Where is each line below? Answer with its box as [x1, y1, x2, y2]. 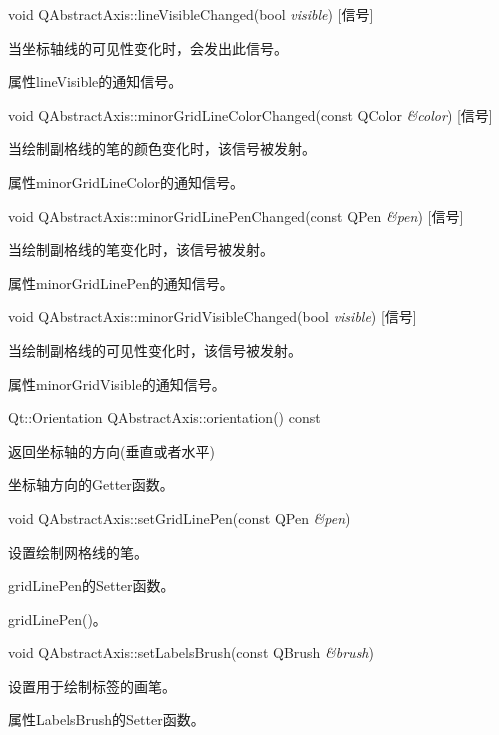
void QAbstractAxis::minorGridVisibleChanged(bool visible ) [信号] [8, 306, 417, 327]
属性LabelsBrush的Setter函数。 [8, 709, 205, 730]
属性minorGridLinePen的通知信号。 [8, 272, 234, 293]
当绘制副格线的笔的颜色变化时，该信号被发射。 [8, 138, 316, 159]
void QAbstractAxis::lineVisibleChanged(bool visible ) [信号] [8, 4, 374, 24]
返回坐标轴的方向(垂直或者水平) [8, 440, 215, 461]
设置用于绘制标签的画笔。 [8, 675, 176, 696]
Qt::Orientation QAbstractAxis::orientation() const [8, 407, 321, 428]
